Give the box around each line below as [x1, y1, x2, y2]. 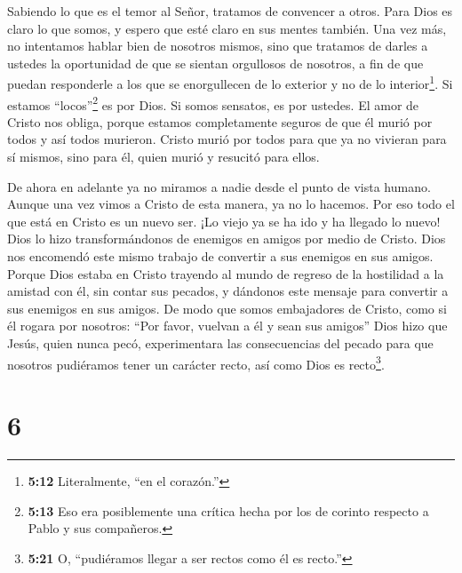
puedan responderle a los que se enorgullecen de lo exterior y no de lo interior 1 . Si [7, 72, 453, 93]
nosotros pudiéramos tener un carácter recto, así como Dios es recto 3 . [7, 352, 385, 373]
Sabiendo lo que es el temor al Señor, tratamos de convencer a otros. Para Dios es [7, 2, 453, 20]
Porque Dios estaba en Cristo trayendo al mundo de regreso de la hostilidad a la [7, 264, 444, 283]
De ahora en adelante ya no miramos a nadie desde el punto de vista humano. [7, 177, 431, 195]
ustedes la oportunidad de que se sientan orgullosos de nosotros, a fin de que [7, 53, 424, 72]
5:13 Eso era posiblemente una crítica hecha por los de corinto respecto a [28, 501, 429, 520]
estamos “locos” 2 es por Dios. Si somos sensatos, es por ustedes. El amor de [7, 92, 419, 114]
